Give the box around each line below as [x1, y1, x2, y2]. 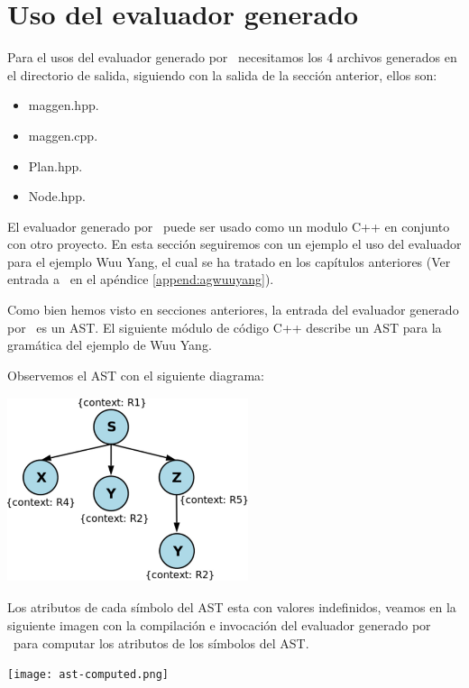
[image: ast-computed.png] [7, 668, 169, 682]
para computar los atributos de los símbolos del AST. [13, 633, 309, 652]
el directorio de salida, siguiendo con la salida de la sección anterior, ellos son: [7, 65, 437, 84]
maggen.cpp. [28, 125, 98, 144]
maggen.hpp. [28, 96, 99, 115]
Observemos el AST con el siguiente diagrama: [7, 365, 264, 384]
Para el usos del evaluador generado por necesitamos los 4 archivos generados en [7, 48, 457, 67]
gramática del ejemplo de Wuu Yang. [7, 335, 212, 354]
